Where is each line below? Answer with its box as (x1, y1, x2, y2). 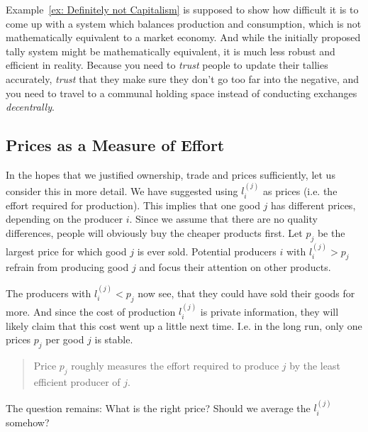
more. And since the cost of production (6, 304, 176, 319)
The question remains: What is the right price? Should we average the (6, 400, 311, 415)
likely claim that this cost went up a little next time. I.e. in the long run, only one (6, 318, 362, 333)
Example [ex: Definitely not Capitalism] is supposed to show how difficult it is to (6, 2, 359, 16)
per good (45, 332, 84, 347)
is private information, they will (200, 304, 339, 319)
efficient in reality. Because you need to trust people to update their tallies (6, 57, 328, 72)
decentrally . (6, 99, 55, 114)
